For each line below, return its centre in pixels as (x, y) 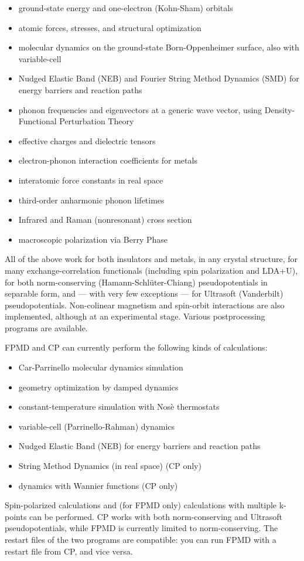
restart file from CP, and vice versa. (69, 551)
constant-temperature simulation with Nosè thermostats (119, 407)
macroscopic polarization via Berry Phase (93, 239)
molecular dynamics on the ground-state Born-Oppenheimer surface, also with (159, 47)
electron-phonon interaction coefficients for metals (108, 160)
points (16, 516)
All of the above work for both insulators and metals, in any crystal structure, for (151, 259)
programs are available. (46, 327)
